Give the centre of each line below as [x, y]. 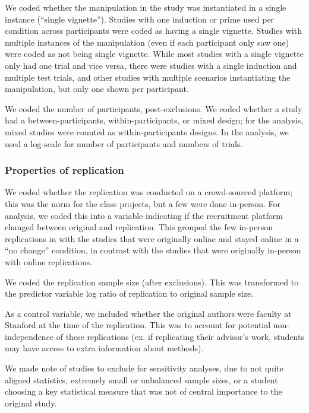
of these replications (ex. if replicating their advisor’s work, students [180, 336]
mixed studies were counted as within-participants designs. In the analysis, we [147, 131]
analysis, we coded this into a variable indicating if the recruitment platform [144, 215]
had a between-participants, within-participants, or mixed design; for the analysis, [154, 120]
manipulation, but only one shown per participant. [97, 89]
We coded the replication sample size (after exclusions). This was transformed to [152, 282]
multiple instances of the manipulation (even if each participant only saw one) [147, 42]
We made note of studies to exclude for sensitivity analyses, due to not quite [144, 368]
